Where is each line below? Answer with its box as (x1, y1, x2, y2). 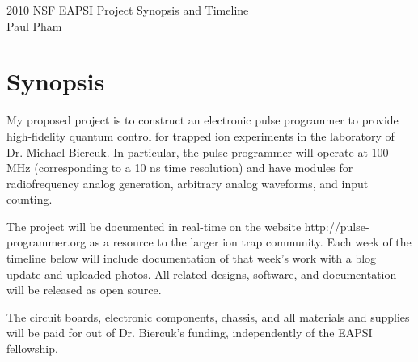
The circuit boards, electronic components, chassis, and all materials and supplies (6, 308, 410, 325)
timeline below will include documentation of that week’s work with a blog (6, 250, 377, 267)
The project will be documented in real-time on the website (6, 217, 302, 234)
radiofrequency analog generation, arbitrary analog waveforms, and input (6, 175, 369, 192)
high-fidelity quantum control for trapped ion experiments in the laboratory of (6, 127, 395, 144)
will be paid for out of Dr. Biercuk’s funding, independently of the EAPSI (6, 324, 373, 341)
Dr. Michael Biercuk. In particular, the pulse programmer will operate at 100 (6, 143, 389, 160)
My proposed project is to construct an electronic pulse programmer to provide (6, 112, 399, 128)
